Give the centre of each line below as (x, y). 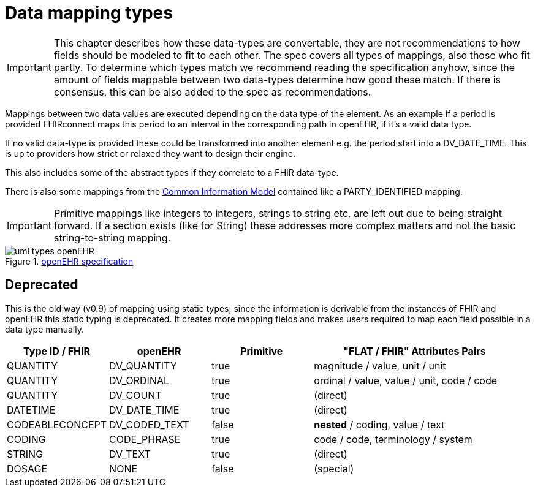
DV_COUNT (135, 395)
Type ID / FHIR (57, 351)
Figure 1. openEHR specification (69, 261)
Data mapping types (89, 13)
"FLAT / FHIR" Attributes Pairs (415, 351)
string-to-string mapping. (112, 237)
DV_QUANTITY (143, 365)
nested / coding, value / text (379, 424)
